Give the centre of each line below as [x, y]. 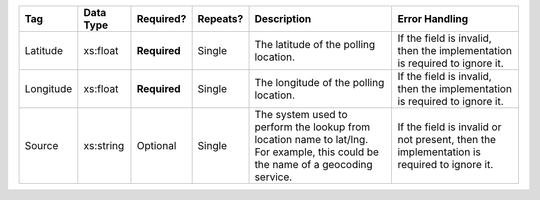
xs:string [104, 145]
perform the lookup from [312, 127]
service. [273, 177]
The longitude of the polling [319, 82]
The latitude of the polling [315, 44]
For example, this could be [317, 152]
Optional [156, 145]
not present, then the [447, 139]
